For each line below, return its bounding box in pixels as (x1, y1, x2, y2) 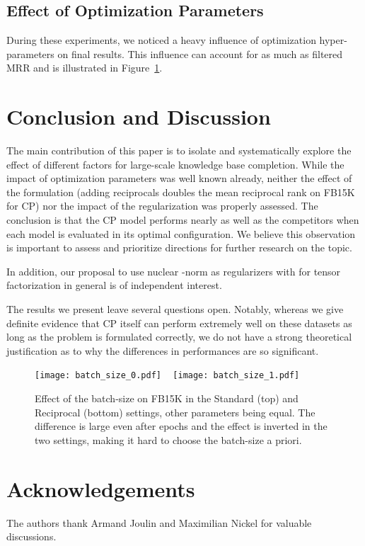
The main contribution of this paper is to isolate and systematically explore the (6, 143, 352, 158)
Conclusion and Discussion (6, 102, 271, 131)
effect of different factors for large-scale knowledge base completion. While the (6, 157, 344, 171)
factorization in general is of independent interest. (6, 278, 222, 292)
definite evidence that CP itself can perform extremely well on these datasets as (6, 315, 352, 330)
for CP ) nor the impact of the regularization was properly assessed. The (6, 198, 318, 213)
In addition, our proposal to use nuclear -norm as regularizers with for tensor (6, 263, 341, 278)
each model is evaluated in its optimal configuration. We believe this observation (6, 226, 356, 241)
